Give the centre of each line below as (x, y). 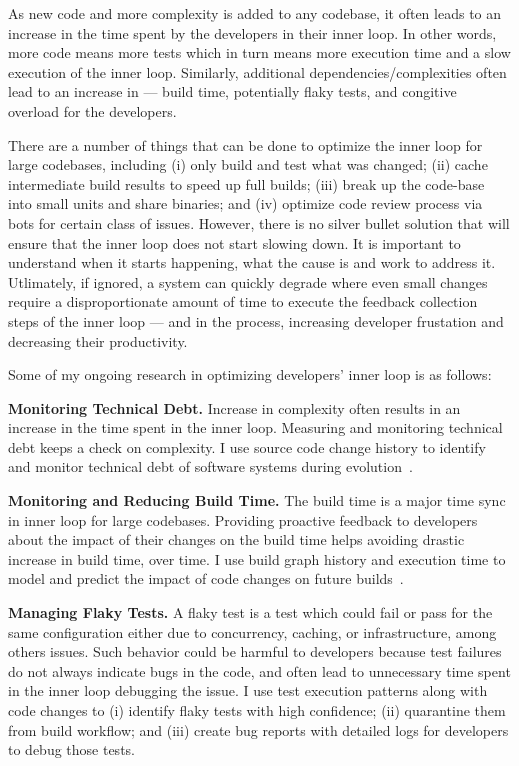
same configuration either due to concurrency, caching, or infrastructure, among (252, 631)
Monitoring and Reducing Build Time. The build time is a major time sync (257, 500)
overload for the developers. (92, 110)
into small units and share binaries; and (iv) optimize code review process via (245, 203)
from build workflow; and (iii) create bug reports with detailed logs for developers (258, 729)
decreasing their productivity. (98, 340)
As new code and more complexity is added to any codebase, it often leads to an (255, 13)
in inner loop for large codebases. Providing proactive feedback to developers (243, 519)
